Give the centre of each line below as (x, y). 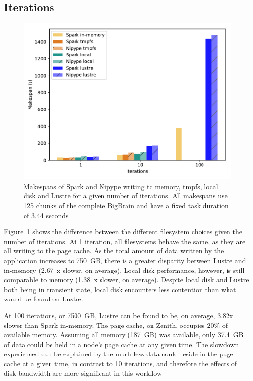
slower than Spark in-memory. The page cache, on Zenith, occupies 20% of (116, 325)
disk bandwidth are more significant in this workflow (83, 373)
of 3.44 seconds (46, 215)
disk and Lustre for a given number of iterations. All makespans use (126, 196)
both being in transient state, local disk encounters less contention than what (120, 289)
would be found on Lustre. (44, 299)
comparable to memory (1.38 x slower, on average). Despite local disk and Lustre (126, 280)
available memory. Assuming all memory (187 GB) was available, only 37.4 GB (124, 335)
